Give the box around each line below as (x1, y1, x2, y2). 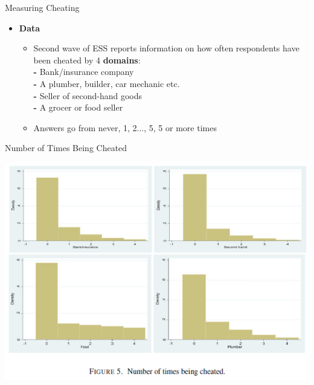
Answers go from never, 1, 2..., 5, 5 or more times (33, 121, 217, 134)
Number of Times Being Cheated (5, 141, 127, 154)
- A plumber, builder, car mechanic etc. (33, 77, 180, 89)
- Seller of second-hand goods (33, 89, 143, 102)
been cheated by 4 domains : (33, 53, 141, 66)
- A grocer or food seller (33, 101, 123, 114)
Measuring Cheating (5, 1, 80, 13)
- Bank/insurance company (33, 65, 134, 78)
